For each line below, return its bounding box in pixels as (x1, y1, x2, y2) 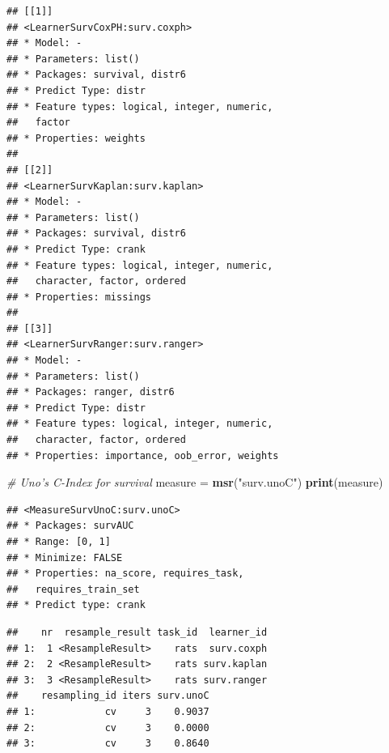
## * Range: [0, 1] (6, 536, 111, 547)
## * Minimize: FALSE (6, 551, 123, 564)
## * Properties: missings (6, 291, 151, 303)
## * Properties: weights (6, 132, 146, 144)
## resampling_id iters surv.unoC (6, 690, 209, 702)
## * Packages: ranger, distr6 (6, 386, 175, 398)
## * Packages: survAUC (6, 520, 134, 532)
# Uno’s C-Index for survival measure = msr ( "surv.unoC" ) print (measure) (6, 474, 383, 491)
